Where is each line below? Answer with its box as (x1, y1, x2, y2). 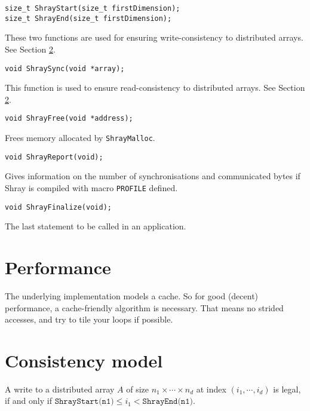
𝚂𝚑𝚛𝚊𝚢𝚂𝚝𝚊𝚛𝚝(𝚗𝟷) (54, 397, 114, 406)
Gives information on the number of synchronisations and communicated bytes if (5, 170, 300, 182)
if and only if (5, 394, 52, 407)
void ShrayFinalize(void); (5, 203, 112, 211)
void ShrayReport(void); (5, 152, 103, 161)
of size (126, 382, 149, 395)
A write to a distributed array (5, 382, 115, 395)
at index (196, 382, 226, 395)
